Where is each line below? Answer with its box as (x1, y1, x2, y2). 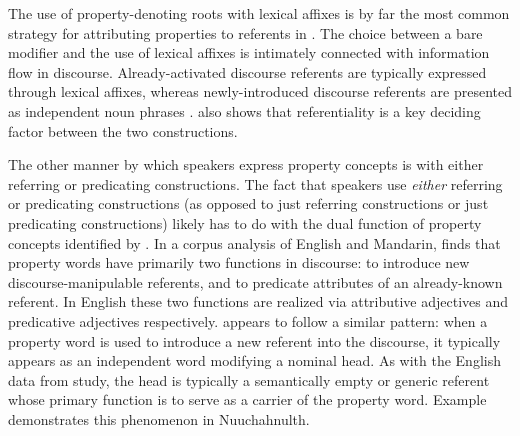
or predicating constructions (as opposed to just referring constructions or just (8, 193, 489, 214)
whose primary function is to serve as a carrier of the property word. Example (8, 389, 487, 410)
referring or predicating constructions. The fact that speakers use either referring (8, 173, 503, 194)
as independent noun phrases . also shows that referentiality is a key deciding (8, 100, 481, 121)
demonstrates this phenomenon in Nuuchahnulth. (8, 408, 310, 429)
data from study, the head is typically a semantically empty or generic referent (8, 369, 490, 390)
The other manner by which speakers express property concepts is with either (8, 154, 484, 175)
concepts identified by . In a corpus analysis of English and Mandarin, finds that (8, 232, 501, 253)
